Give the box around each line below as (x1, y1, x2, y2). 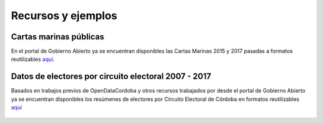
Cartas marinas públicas (11, 32, 105, 42)
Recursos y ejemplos (11, 9, 118, 22)
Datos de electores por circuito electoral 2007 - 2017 (11, 72, 212, 82)
